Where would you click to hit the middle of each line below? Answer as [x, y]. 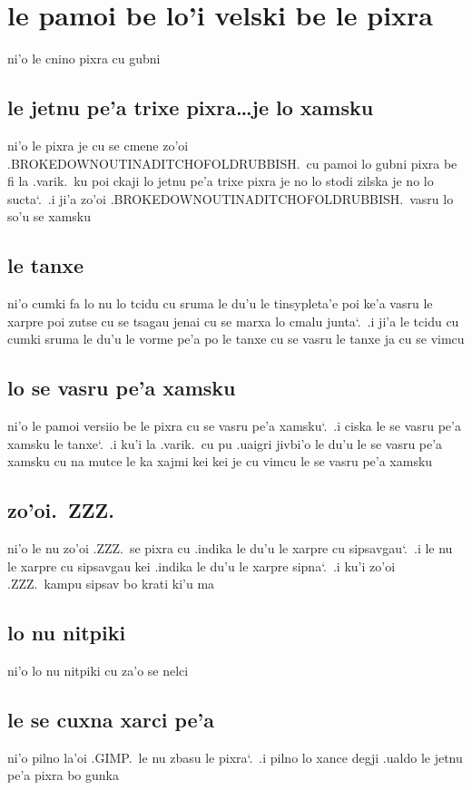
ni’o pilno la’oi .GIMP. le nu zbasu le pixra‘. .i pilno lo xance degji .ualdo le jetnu [235, 757]
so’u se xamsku [49, 216]
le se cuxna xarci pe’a [111, 720]
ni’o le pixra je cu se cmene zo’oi [98, 145]
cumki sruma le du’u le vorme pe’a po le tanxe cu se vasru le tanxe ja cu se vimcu [236, 339]
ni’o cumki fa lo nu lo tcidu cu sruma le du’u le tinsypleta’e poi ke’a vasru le [220, 303]
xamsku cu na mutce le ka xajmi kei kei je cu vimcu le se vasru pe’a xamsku [220, 461]
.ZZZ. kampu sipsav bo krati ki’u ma [111, 584]
